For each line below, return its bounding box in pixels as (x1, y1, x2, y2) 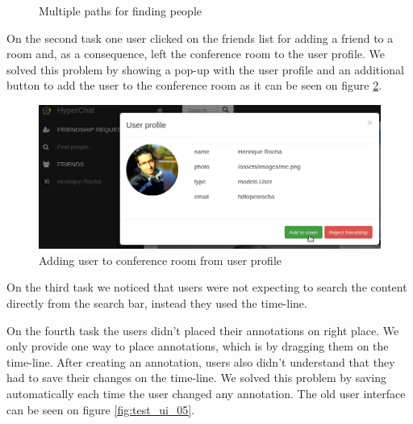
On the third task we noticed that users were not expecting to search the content (6, 279, 407, 296)
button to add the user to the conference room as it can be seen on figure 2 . (6, 77, 382, 94)
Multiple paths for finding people (39, 2, 202, 19)
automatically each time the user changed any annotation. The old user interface (6, 385, 406, 401)
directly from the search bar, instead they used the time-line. (6, 295, 307, 312)
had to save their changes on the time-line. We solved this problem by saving (6, 369, 386, 386)
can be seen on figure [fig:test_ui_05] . (6, 401, 195, 418)
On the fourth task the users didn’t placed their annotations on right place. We (6, 321, 399, 338)
